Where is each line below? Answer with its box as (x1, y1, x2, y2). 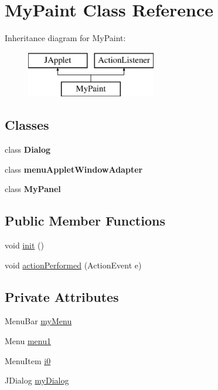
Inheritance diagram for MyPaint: (5, 32, 126, 44)
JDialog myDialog (5, 374, 69, 386)
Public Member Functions (5, 211, 165, 230)
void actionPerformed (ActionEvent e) (5, 258, 142, 271)
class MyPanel (5, 183, 61, 195)
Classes (5, 116, 49, 134)
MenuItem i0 (5, 354, 51, 367)
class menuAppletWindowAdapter (5, 163, 143, 175)
